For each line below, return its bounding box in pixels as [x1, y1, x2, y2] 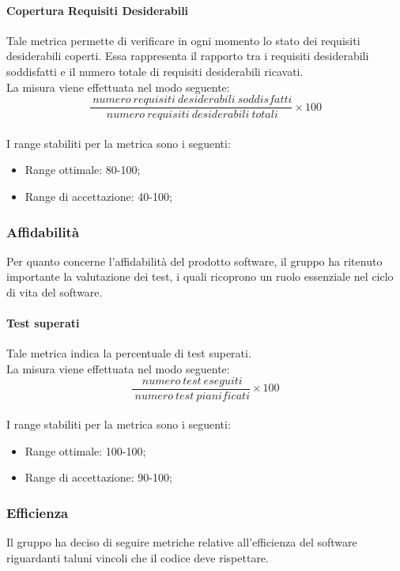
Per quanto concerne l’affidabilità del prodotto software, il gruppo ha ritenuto [6, 252, 383, 269]
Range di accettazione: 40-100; [25, 188, 172, 205]
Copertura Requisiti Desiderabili [6, 2, 189, 18]
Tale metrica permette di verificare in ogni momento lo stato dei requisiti [6, 32, 360, 48]
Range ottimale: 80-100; [25, 161, 141, 178]
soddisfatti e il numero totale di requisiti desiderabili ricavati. [6, 62, 304, 79]
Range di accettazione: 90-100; [25, 469, 172, 486]
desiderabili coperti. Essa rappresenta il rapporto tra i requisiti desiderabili [6, 47, 369, 64]
